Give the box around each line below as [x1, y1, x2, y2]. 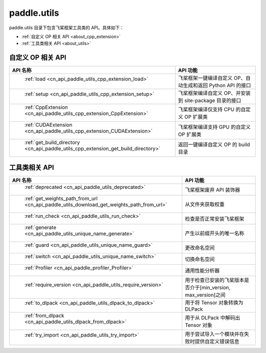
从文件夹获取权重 [185, 201, 225, 208]
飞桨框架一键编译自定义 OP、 [178, 74, 246, 81]
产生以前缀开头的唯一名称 [185, 230, 244, 237]
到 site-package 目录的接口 [178, 97, 241, 104]
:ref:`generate [24, 224, 57, 231]
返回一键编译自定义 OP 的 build [178, 141, 250, 148]
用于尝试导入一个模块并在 [185, 330, 244, 337]
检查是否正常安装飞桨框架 [185, 215, 244, 222]
